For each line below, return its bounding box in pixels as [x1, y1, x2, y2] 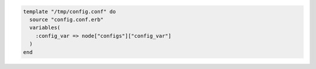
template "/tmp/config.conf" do [23, 8, 116, 14]
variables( [29, 24, 61, 31]
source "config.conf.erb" [29, 16, 104, 23]
